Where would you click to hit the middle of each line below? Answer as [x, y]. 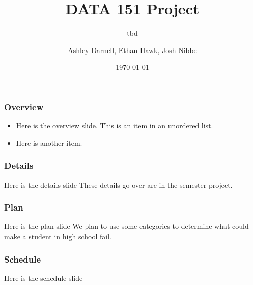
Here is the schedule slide [44, 278]
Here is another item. [49, 142]
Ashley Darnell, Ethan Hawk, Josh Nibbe [132, 50]
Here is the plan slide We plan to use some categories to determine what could [126, 226]
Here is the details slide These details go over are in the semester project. [118, 184]
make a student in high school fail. [58, 236]
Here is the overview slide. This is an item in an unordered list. [115, 126]
